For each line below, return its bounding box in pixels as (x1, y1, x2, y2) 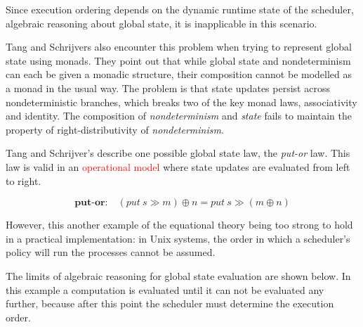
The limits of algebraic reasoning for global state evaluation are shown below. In (6, 268, 351, 283)
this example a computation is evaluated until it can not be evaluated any (6, 282, 324, 297)
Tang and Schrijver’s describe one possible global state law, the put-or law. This (6, 146, 350, 160)
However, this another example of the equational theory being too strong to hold (6, 217, 353, 232)
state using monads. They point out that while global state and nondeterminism (6, 53, 351, 68)
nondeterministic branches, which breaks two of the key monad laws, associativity (6, 94, 357, 109)
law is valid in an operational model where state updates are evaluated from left (6, 159, 350, 174)
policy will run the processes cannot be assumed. (6, 245, 216, 259)
